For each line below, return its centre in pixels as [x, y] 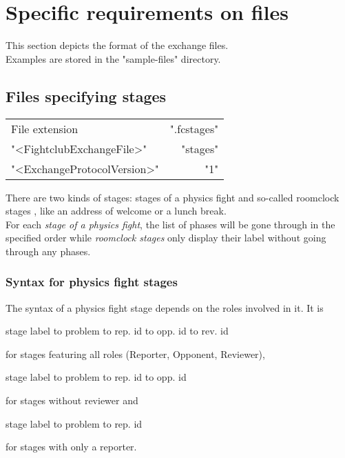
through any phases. [48, 251]
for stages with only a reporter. [71, 447]
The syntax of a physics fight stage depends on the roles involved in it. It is [165, 307]
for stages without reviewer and [72, 400]
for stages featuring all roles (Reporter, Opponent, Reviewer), [135, 354]
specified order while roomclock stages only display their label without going [166, 238]
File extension [45, 128]
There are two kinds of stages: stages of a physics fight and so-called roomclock [172, 197]
